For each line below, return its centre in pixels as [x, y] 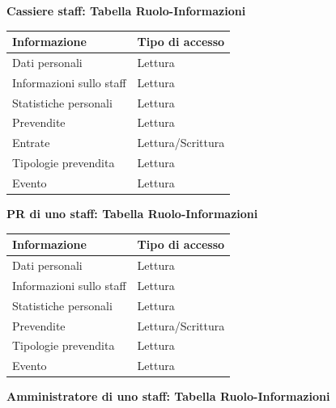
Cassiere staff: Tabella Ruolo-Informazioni [126, 11]
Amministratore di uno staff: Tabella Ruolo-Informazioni [168, 396]
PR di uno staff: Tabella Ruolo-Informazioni [132, 214]
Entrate [31, 143]
